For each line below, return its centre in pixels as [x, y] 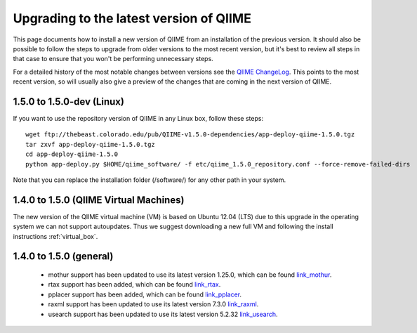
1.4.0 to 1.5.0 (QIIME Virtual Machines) [99, 200]
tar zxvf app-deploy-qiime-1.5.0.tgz [91, 144]
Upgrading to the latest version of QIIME [132, 18]
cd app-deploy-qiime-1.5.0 [72, 154]
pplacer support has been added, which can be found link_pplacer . [145, 294]
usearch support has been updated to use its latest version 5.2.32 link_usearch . [163, 314]
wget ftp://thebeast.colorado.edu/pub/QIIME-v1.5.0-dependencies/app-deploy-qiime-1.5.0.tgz [190, 135]
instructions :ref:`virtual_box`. [55, 236]
